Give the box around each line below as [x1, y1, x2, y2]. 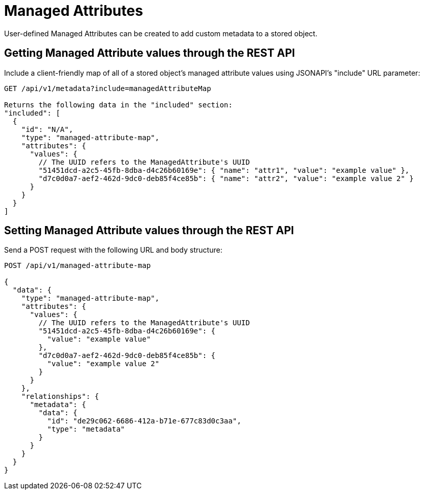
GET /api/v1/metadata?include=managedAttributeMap [4, 84, 211, 93]
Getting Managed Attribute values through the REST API [4, 47, 295, 60]
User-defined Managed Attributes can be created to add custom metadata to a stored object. [4, 29, 318, 38]
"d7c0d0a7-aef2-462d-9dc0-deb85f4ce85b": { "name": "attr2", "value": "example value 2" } [38, 174, 414, 183]
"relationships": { [21, 392, 99, 401]
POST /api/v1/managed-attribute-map [4, 261, 151, 270]
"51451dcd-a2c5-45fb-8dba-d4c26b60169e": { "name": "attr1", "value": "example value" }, [38, 166, 410, 174]
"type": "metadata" [47, 425, 125, 434]
